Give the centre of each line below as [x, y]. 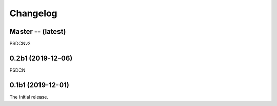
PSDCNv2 [20, 44]
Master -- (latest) [38, 31]
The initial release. [29, 97]
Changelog [33, 13]
